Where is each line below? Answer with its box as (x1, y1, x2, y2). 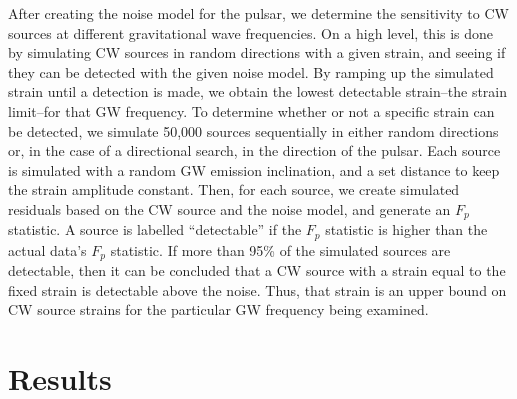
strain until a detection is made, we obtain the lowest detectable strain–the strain (8, 81, 508, 102)
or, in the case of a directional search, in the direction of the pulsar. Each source (8, 140, 501, 161)
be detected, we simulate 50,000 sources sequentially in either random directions (8, 120, 499, 141)
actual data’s (8, 239, 87, 260)
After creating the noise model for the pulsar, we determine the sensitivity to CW (8, 3, 509, 23)
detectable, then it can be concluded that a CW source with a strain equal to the (8, 260, 506, 281)
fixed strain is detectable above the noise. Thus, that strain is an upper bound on (8, 279, 507, 300)
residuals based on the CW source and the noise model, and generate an (8, 198, 451, 219)
